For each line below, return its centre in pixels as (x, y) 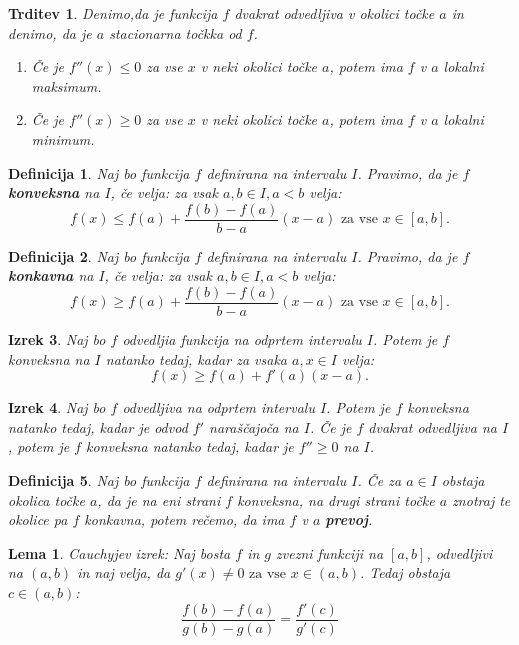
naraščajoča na (254, 426)
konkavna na (51, 275)
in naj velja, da (124, 572)
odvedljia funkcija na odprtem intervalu (242, 339)
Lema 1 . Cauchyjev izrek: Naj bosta (119, 552)
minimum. (63, 138)
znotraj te (481, 499)
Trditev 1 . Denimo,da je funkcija (113, 13)
